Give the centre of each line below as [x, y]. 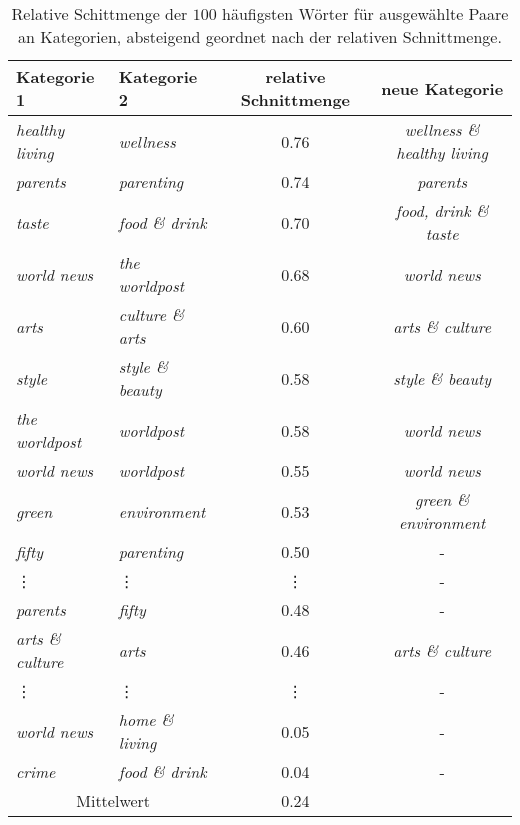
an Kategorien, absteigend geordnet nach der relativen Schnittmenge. [260, 36]
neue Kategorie [442, 88]
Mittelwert [113, 800]
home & [146, 719]
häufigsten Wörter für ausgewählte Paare [365, 13]
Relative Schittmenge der [99, 13]
